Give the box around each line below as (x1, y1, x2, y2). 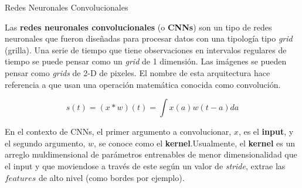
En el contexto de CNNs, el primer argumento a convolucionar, (5, 125, 232, 138)
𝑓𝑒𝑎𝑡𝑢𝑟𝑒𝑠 (5, 174, 36, 183)
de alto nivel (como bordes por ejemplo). (38, 171, 185, 183)
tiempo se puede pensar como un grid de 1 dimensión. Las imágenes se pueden (5, 55, 287, 67)
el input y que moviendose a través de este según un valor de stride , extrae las (5, 159, 286, 172)
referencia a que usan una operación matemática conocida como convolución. (5, 78, 281, 90)
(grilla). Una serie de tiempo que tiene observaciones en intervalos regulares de (5, 43, 287, 56)
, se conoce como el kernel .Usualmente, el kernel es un (94, 136, 296, 149)
